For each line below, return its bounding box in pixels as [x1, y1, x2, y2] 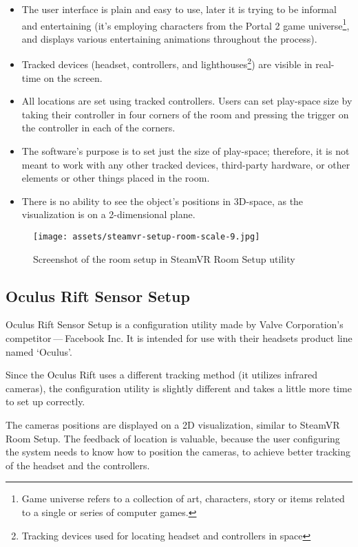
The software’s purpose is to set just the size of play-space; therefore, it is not [21, 144, 350, 158]
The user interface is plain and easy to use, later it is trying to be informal [21, 2, 337, 16]
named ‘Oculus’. [6, 344, 72, 358]
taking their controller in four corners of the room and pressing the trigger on [21, 107, 349, 121]
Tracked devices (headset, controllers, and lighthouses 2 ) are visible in [21, 55, 313, 72]
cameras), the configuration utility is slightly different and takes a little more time [6, 380, 352, 395]
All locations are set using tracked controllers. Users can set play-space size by [21, 94, 352, 108]
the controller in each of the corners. [21, 120, 176, 135]
